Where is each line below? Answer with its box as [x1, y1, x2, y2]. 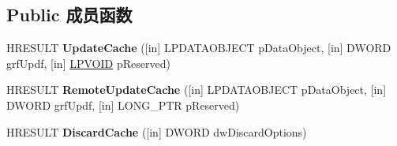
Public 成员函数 [6, 2, 133, 27]
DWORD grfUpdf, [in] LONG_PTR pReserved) [6, 96, 240, 113]
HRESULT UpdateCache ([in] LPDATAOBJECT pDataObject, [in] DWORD [6, 39, 391, 56]
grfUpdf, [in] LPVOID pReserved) [6, 54, 170, 71]
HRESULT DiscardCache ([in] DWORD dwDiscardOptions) [6, 123, 307, 140]
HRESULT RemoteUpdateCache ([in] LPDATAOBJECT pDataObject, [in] [6, 81, 387, 98]
